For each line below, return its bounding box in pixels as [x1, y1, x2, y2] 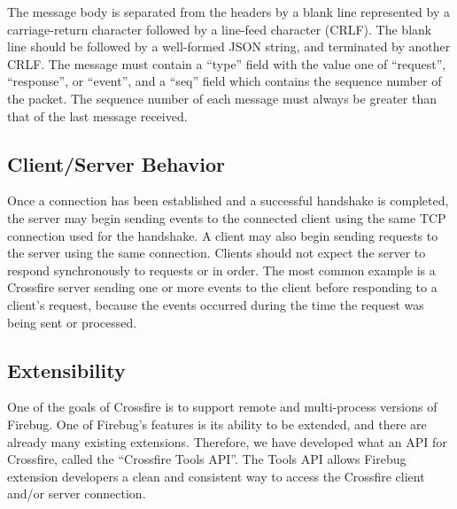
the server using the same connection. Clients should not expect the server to [7, 243, 426, 262]
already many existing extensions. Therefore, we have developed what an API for [7, 432, 447, 451]
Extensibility [7, 356, 126, 383]
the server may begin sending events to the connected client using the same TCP [7, 208, 446, 227]
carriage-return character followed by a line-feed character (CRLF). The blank [7, 19, 432, 38]
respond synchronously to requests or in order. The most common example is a [7, 260, 436, 279]
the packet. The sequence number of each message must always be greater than [7, 89, 437, 107]
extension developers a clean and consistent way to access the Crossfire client [7, 467, 425, 485]
